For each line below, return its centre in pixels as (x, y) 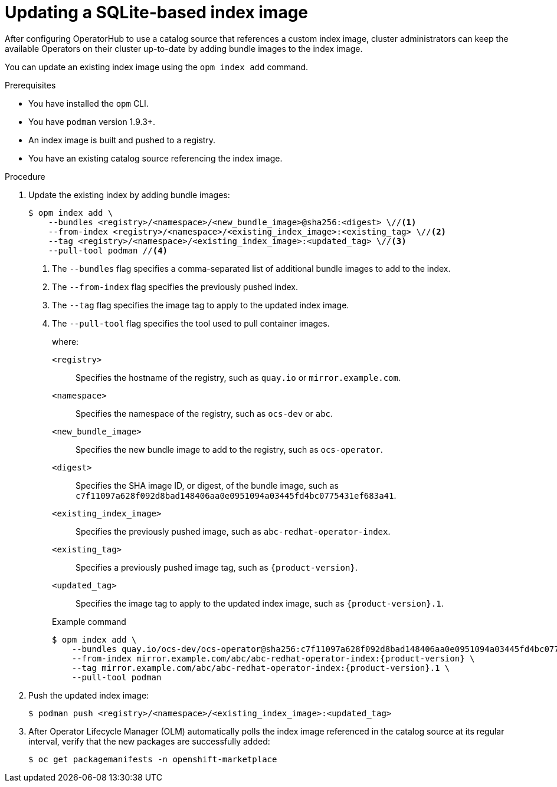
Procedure (25, 176)
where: (65, 341)
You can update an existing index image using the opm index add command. (157, 67)
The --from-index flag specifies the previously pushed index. (175, 287)
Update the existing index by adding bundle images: (129, 195)
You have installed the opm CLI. (89, 103)
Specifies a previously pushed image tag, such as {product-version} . (217, 567)
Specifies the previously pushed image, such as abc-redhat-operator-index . (233, 531)
